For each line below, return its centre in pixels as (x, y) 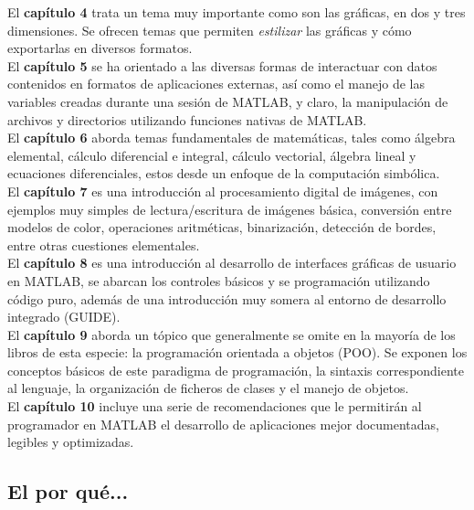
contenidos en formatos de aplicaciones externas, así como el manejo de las (216, 84)
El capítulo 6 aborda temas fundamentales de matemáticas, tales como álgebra (232, 138)
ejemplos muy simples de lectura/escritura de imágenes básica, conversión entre (230, 209)
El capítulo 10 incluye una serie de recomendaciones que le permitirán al (215, 406)
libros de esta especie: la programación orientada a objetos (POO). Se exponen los (237, 352)
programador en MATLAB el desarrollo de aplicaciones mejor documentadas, (223, 424)
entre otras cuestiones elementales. (104, 244)
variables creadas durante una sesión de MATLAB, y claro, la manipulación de (228, 101)
